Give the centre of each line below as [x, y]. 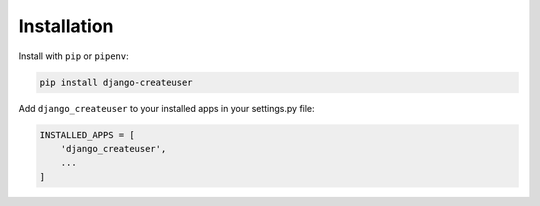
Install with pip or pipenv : [73, 56]
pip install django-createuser [116, 82]
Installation [66, 26]
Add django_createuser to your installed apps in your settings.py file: [166, 108]
